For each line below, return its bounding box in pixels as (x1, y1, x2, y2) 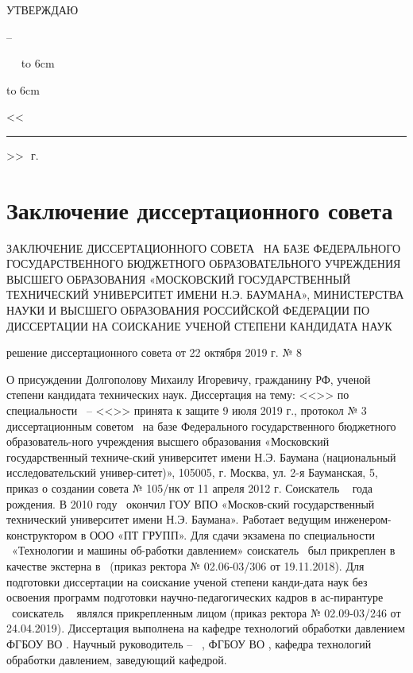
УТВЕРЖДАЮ (6, 2, 79, 17)
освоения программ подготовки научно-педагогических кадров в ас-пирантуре (6, 589, 384, 605)
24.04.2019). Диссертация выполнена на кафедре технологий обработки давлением (6, 620, 405, 636)
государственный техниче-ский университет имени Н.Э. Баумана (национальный (6, 448, 396, 465)
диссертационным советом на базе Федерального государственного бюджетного (6, 417, 396, 434)
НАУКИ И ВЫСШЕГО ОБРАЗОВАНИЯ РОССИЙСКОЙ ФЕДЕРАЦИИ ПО (6, 302, 370, 319)
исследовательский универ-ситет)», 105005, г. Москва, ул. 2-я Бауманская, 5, (6, 464, 378, 481)
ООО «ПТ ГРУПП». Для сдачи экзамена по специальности (89, 526, 375, 543)
